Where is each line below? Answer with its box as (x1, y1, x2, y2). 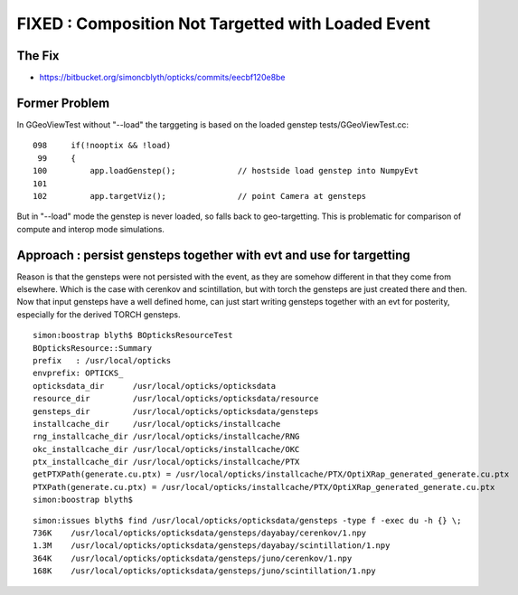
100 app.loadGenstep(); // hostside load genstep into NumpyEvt (33, 165, 419, 176)
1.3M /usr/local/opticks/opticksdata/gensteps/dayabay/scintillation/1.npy (33, 541, 391, 551)
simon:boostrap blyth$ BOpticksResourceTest (33, 330, 234, 341)
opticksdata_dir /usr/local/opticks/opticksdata (33, 381, 276, 391)
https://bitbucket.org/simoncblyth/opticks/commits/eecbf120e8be (39, 72, 286, 83)
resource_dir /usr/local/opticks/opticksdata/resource (33, 393, 319, 404)
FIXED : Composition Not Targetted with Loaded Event (16, 14, 431, 33)
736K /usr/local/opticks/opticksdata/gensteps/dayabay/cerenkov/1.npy (33, 528, 367, 538)
